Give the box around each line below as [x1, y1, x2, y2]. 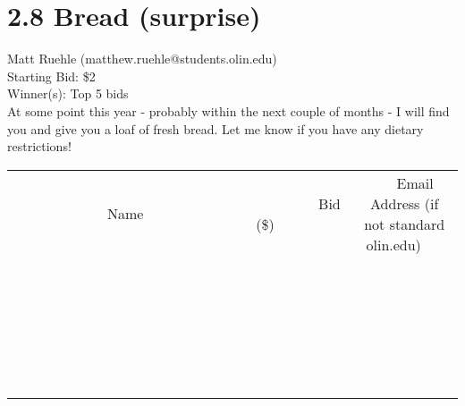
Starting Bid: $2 [7, 66, 96, 85]
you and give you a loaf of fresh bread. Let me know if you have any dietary [7, 119, 424, 138]
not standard [364, 213, 445, 234]
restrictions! [7, 137, 72, 156]
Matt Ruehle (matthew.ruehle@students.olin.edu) [7, 49, 277, 68]
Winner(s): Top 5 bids [7, 84, 129, 103]
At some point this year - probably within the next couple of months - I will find [7, 101, 450, 120]
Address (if [370, 192, 439, 214]
